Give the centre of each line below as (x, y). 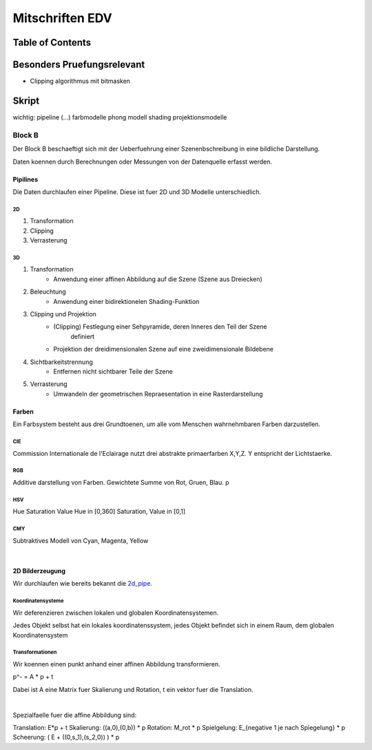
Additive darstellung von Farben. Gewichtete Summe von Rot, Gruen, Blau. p (121, 482)
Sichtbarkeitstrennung (61, 362)
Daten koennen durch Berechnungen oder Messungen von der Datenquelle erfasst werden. (142, 162)
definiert (83, 336)
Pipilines (25, 179)
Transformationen (35, 653)
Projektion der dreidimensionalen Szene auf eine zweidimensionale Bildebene (164, 349)
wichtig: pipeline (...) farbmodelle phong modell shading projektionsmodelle (120, 117)
